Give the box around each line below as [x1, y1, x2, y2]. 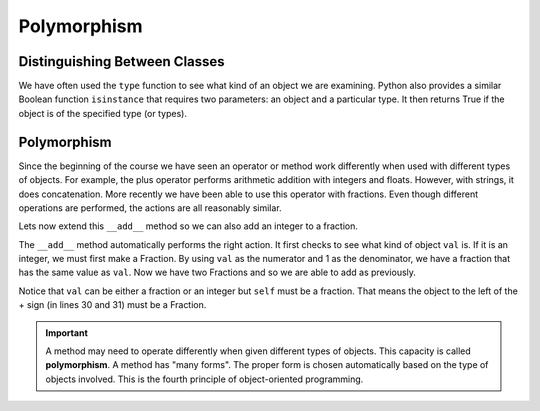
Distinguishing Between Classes [18, 53, 225, 70]
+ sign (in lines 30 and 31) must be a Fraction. [18, 299, 207, 311]
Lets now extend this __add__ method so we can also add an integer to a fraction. [18, 220, 359, 232]
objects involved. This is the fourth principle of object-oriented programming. [45, 373, 364, 385]
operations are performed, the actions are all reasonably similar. [18, 201, 282, 214]
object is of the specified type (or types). [18, 107, 187, 119]
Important [45, 326, 89, 339]
